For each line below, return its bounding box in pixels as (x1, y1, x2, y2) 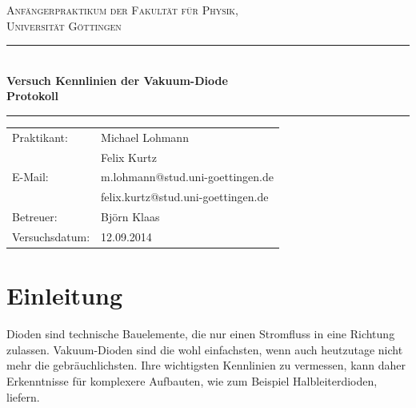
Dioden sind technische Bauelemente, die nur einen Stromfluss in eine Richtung (6, 325, 395, 342)
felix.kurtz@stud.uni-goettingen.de (101, 188, 269, 205)
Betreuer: (12, 208, 58, 225)
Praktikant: (12, 128, 68, 145)
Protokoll (6, 87, 59, 104)
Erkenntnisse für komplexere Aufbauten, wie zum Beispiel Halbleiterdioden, (6, 372, 378, 389)
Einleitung (6, 279, 123, 312)
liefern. (6, 388, 40, 405)
